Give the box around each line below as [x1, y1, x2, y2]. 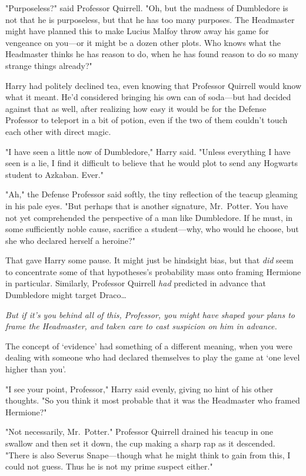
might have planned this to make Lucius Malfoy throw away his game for [5, 25, 269, 37]
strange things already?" [5, 59, 92, 71]
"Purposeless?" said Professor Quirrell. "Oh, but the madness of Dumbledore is [5, 2, 288, 14]
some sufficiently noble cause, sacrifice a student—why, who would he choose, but [5, 223, 299, 235]
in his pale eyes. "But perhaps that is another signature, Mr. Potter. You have [5, 199, 288, 211]
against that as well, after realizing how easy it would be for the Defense [5, 102, 267, 114]
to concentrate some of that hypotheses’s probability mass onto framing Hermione [5, 265, 301, 277]
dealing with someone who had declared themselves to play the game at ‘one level [5, 351, 300, 363]
